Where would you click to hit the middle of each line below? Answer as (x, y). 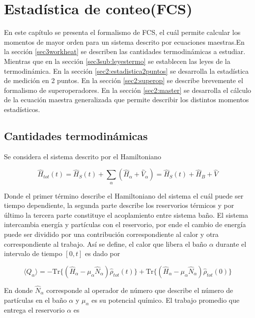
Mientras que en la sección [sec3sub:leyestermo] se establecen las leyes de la (117, 61)
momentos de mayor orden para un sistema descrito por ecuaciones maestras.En (124, 42)
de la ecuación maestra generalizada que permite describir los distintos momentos (127, 100)
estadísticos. (22, 109)
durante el (231, 244)
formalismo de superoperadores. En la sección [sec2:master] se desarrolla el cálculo (128, 90)
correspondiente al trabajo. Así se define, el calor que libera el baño (106, 244)
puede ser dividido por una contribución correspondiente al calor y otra (111, 234)
